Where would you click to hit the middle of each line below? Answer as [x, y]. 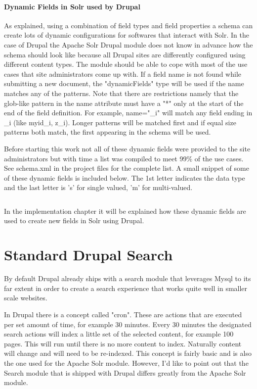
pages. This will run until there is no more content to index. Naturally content [123, 343]
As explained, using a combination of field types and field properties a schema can [128, 25]
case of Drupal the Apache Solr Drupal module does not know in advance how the [128, 44]
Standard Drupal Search [88, 255]
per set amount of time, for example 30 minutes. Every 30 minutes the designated [128, 324]
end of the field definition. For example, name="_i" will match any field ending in [128, 113]
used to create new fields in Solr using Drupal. [74, 220]
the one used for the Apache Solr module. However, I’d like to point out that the [126, 363]
